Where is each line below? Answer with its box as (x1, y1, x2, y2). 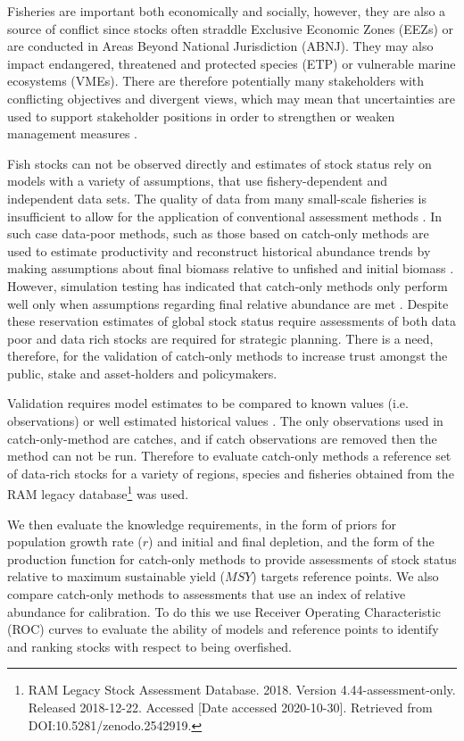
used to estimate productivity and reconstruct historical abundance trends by (7, 241, 431, 260)
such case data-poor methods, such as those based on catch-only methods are (7, 224, 429, 243)
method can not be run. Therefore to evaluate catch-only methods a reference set (7, 446, 452, 465)
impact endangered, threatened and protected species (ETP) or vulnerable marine (7, 54, 456, 72)
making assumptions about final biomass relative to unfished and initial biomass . (7, 259, 454, 278)
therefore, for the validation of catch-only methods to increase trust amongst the (7, 346, 448, 365)
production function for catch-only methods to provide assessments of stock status (7, 549, 457, 568)
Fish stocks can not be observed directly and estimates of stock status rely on (7, 154, 432, 172)
